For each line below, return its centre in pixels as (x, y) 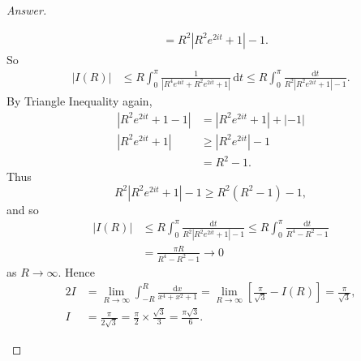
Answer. (27, 10)
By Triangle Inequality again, (80, 101)
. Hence (77, 271)
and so (23, 209)
